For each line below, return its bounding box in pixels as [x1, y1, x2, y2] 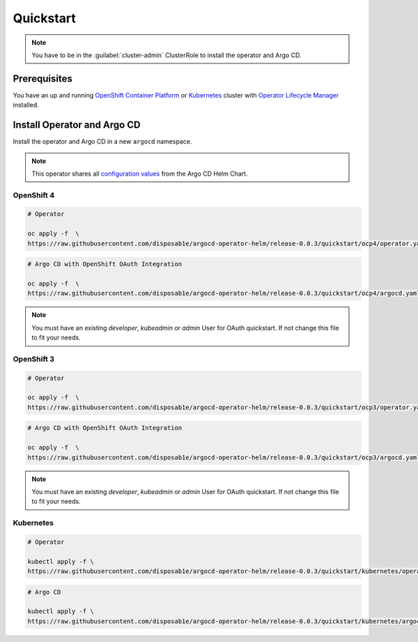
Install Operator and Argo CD [13, 119, 141, 131]
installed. [13, 101, 40, 109]
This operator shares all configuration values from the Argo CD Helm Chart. [31, 169, 248, 178]
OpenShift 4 [13, 190, 55, 200]
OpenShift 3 [13, 354, 55, 364]
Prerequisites [13, 72, 72, 84]
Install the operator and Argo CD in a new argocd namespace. [13, 137, 192, 146]
